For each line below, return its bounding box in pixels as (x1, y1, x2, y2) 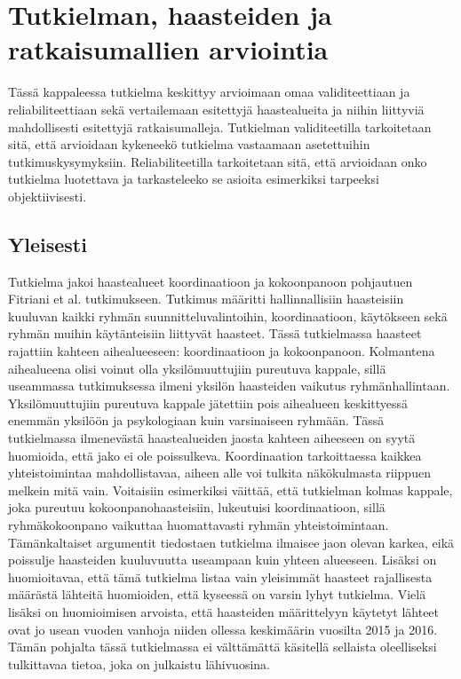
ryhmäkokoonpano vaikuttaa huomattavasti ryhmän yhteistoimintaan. (8, 515, 389, 533)
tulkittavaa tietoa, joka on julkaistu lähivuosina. (8, 654, 270, 673)
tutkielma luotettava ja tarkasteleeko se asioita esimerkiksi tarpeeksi (8, 170, 379, 188)
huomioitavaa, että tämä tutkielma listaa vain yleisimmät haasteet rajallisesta (8, 567, 433, 586)
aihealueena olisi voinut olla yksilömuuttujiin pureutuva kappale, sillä (8, 359, 386, 377)
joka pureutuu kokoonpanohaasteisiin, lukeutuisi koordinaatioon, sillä (8, 498, 385, 517)
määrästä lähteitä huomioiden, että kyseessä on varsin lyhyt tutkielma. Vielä (8, 585, 426, 604)
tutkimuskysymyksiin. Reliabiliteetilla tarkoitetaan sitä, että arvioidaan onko (8, 152, 427, 170)
